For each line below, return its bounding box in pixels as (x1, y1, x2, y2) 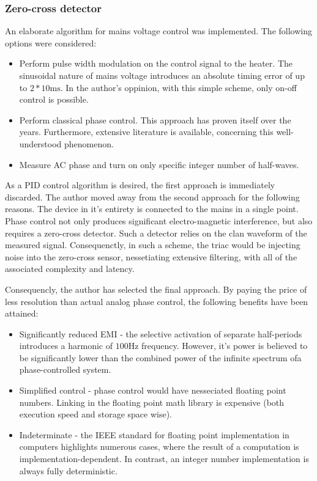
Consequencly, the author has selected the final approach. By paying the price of (5, 282, 307, 295)
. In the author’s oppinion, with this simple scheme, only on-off (60, 81, 297, 94)
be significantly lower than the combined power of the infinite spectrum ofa (19, 351, 302, 364)
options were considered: (5, 36, 97, 49)
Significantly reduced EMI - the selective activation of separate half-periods (19, 327, 302, 340)
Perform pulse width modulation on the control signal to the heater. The (19, 57, 293, 70)
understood (19, 137, 62, 150)
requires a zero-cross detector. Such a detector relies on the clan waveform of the (5, 226, 307, 239)
